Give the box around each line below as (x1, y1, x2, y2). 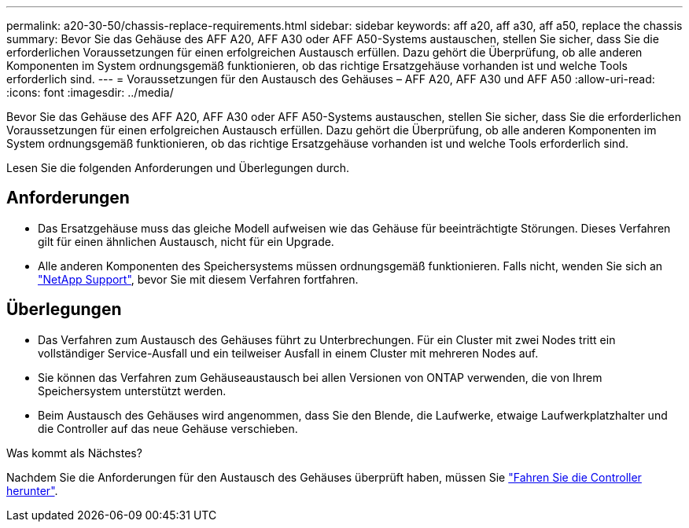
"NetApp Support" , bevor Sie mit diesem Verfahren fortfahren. (38, 272, 359, 286)
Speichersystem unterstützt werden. (38, 383, 227, 398)
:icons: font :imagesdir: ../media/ (6, 86, 174, 99)
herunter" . (6, 483, 58, 497)
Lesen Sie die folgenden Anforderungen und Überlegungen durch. (6, 161, 350, 174)
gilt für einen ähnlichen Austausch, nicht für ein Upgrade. (38, 234, 334, 248)
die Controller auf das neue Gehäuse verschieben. (38, 421, 298, 435)
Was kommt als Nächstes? (6, 445, 142, 460)
